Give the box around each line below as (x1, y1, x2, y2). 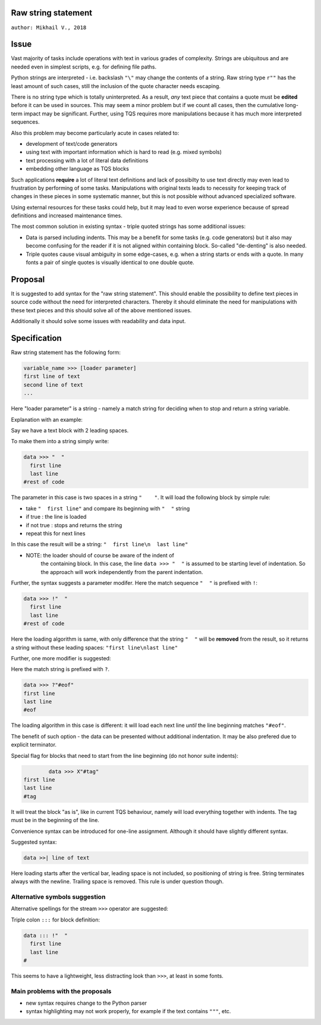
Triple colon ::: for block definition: (11, 916, 100, 923)
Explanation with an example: (11, 416, 83, 423)
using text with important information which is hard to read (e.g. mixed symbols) (26, 149, 222, 156)
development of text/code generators (26, 140, 118, 147)
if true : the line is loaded (26, 513, 87, 521)
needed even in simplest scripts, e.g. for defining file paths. (11, 63, 157, 70)
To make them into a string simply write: (11, 438, 109, 445)
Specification (11, 333, 62, 343)
